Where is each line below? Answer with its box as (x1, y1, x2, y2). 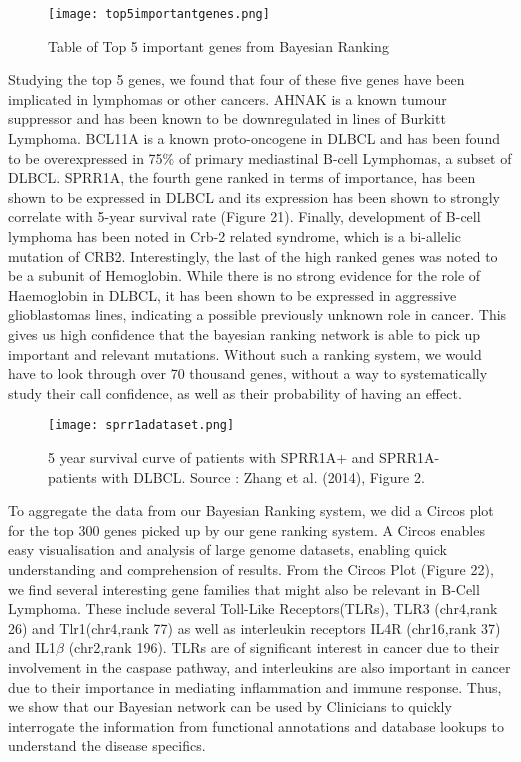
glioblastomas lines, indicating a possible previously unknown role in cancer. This (8, 304, 507, 325)
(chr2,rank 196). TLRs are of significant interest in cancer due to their (68, 637, 500, 658)
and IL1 (8, 637, 57, 658)
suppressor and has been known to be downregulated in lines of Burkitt (8, 108, 446, 129)
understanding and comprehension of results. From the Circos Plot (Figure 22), (8, 558, 494, 579)
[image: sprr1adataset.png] (48, 418, 235, 433)
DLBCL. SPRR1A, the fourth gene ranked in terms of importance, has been (8, 167, 476, 188)
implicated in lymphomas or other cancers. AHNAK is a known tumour (8, 88, 447, 109)
